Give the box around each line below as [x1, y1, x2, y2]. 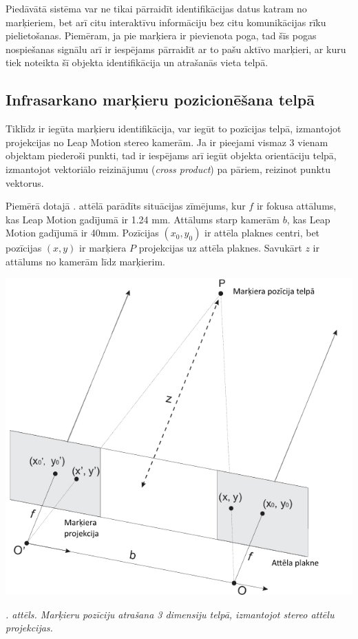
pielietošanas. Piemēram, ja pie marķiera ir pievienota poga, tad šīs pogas [6, 28, 317, 43]
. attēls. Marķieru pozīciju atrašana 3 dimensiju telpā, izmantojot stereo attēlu [6, 607, 335, 621]
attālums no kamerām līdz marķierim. [6, 254, 165, 268]
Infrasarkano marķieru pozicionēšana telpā [6, 89, 315, 110]
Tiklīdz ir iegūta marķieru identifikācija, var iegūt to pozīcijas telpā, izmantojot [6, 121, 341, 136]
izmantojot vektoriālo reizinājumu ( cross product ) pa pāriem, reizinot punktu [6, 161, 331, 176]
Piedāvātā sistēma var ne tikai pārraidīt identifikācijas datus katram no [6, 1, 307, 15]
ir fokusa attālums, [256, 199, 337, 213]
